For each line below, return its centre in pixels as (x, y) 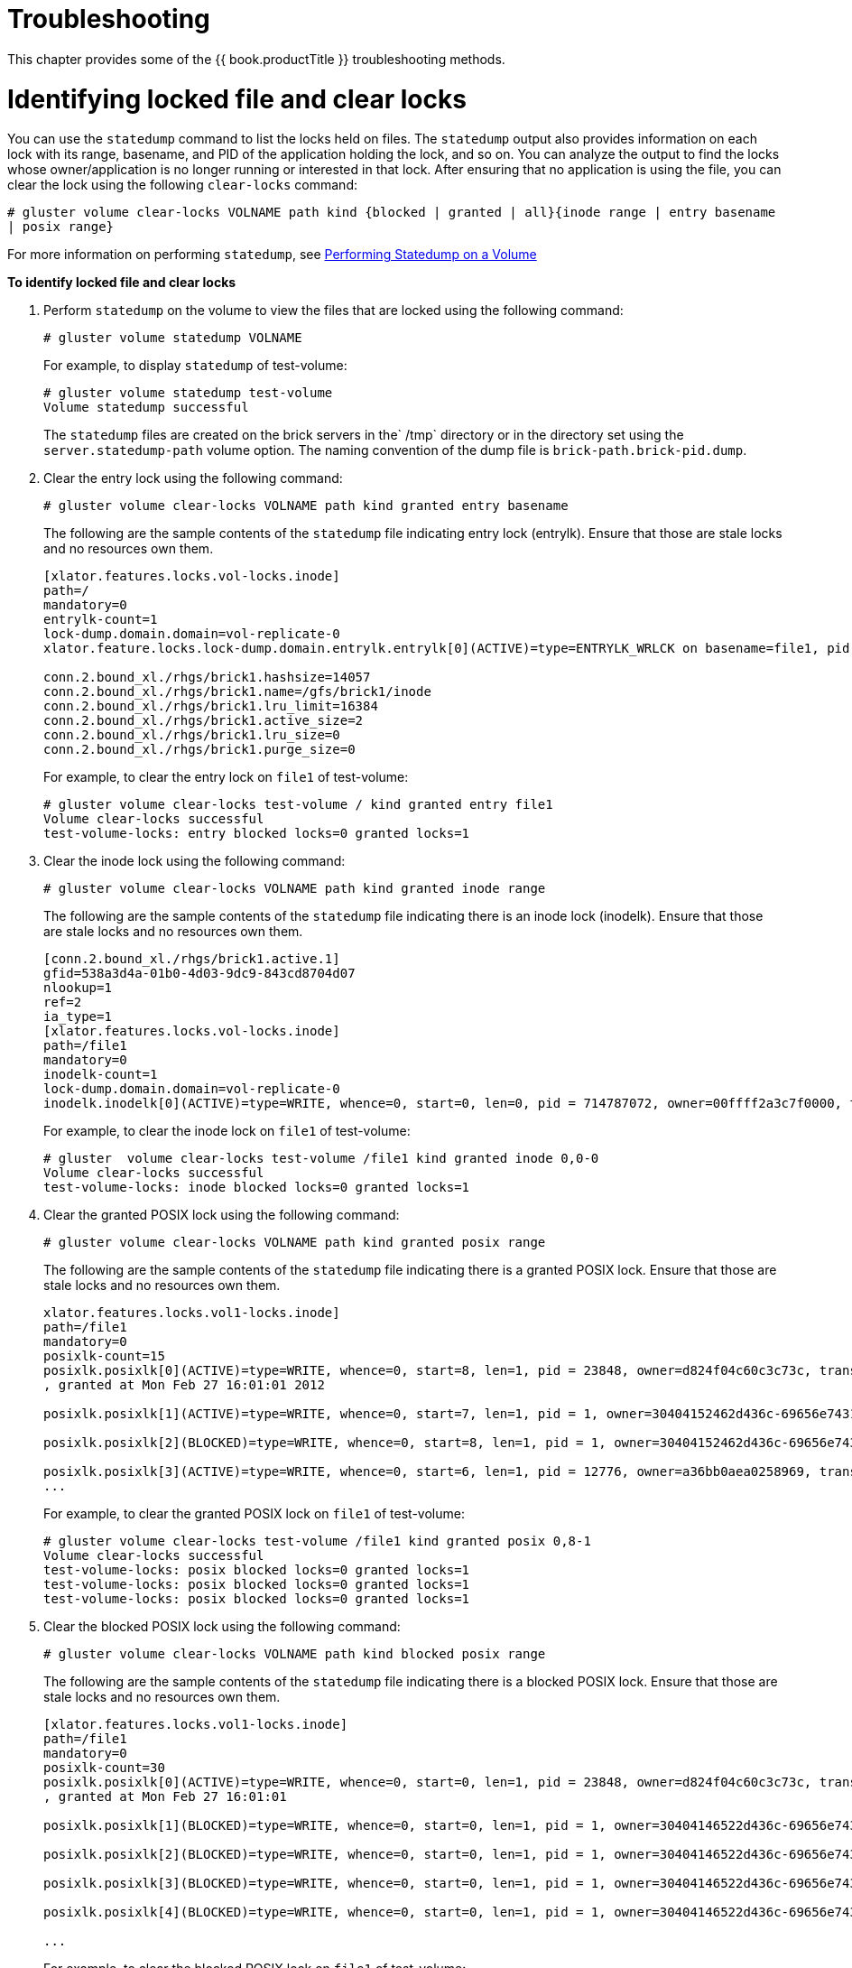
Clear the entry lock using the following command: (193, 478)
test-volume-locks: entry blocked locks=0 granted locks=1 (257, 834)
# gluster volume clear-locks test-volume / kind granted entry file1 (298, 805)
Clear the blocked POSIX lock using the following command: (222, 1627)
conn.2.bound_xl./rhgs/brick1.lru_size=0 (192, 735)
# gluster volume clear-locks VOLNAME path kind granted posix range (295, 1243)
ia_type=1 (78, 1017)
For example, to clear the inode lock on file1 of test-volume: (227, 1131)
